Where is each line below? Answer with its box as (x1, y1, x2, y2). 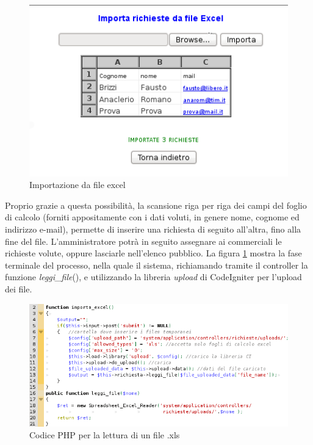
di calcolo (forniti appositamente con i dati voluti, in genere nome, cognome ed (5, 211, 300, 223)
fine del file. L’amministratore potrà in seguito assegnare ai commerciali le (5, 234, 282, 247)
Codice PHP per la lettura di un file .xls (29, 429, 180, 441)
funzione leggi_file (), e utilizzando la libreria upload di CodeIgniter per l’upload (5, 270, 302, 283)
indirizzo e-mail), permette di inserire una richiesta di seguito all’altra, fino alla (5, 223, 301, 236)
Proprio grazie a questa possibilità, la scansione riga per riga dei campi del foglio (5, 198, 307, 211)
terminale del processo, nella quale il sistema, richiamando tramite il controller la (5, 258, 308, 271)
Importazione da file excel (29, 178, 126, 191)
